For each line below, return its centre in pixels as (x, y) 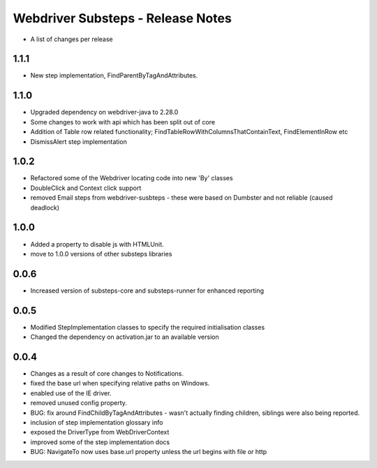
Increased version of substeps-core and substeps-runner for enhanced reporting (147, 291)
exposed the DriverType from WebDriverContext (100, 432)
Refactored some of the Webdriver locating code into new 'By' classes (132, 178)
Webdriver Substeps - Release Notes (122, 18)
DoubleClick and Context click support (86, 188)
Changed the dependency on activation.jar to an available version (125, 337)
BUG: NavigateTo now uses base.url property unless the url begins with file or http (149, 452)
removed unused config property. (79, 403)
